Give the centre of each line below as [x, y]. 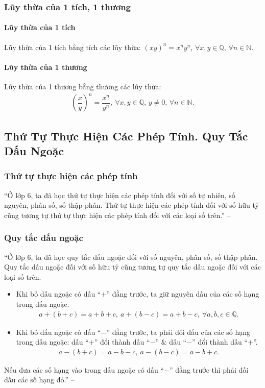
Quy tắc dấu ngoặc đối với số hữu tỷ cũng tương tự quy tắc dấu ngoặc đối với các [132, 267]
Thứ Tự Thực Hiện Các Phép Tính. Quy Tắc [126, 136]
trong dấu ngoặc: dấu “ [52, 342]
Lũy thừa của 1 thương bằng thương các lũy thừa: [83, 87]
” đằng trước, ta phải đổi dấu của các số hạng [178, 332]
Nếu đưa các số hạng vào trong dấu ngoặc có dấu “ [84, 369]
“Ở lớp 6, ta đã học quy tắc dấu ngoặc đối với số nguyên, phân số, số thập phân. [131, 257]
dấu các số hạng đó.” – [39, 380]
